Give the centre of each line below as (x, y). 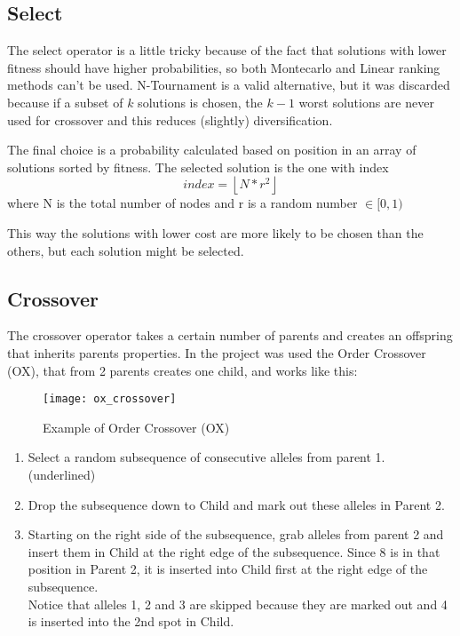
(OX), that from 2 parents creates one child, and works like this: (182, 370)
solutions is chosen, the (200, 102)
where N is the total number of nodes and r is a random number (182, 203)
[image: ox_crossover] (110, 399)
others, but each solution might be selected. (126, 250)
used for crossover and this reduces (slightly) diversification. (170, 119)
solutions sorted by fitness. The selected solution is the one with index (198, 167)
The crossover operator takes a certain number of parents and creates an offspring (230, 335)
